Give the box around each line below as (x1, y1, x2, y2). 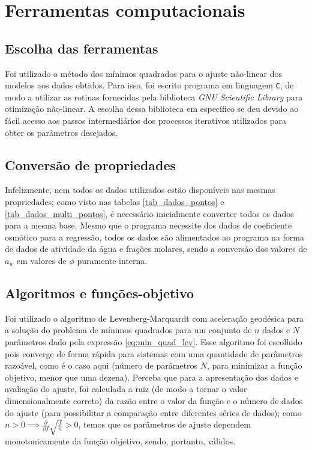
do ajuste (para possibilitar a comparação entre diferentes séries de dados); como (5, 406, 302, 419)
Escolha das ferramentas (5, 38, 158, 57)
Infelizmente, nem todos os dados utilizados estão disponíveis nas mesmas (5, 183, 275, 196)
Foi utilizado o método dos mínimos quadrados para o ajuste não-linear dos (5, 67, 282, 79)
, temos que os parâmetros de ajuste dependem (78, 418, 251, 431)
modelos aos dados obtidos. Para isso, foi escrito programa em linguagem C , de (5, 79, 294, 91)
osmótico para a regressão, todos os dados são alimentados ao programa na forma (5, 230, 304, 243)
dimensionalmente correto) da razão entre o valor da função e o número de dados (5, 394, 303, 407)
